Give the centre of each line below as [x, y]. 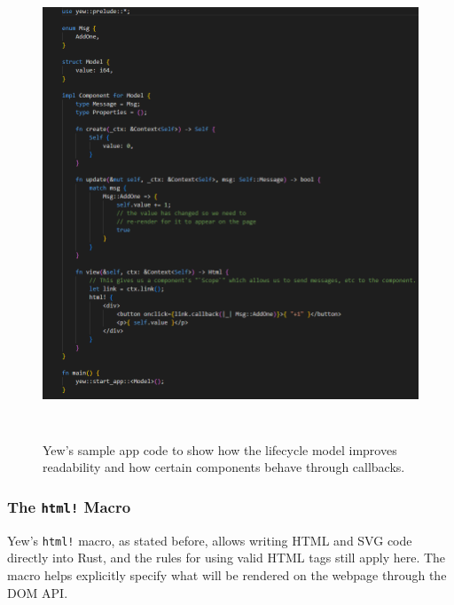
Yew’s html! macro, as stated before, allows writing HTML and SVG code [210, 540]
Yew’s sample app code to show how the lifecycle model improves [220, 449]
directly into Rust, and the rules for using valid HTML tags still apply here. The [227, 558]
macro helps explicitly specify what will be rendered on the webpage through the [227, 574]
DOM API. [38, 592]
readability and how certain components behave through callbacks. [224, 467]
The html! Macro [69, 506]
